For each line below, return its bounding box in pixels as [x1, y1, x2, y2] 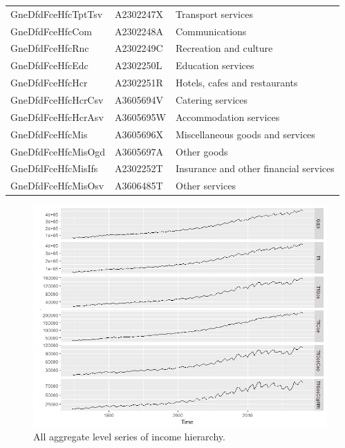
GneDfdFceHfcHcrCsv [10, 92, 104, 106]
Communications [176, 24, 247, 38]
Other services [176, 178, 236, 193]
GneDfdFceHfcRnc [10, 41, 89, 55]
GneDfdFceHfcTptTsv [10, 6, 103, 21]
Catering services [176, 92, 248, 106]
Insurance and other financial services [176, 161, 335, 176]
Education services [176, 58, 254, 73]
